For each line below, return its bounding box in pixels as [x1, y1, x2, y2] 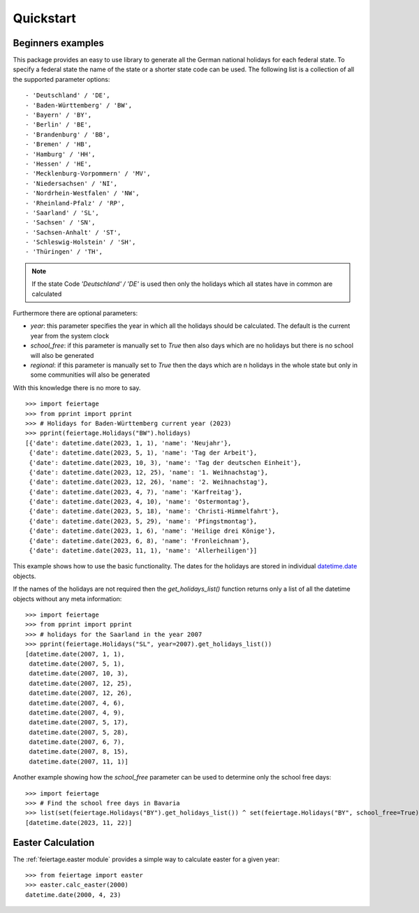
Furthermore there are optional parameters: [13, 309, 138, 317]
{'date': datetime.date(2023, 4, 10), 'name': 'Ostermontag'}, [29, 498, 251, 506]
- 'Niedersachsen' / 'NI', [25, 179, 118, 187]
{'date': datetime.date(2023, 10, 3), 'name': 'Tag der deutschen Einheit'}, [29, 459, 302, 466]
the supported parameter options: [13, 75, 110, 83]
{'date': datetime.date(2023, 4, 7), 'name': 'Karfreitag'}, [29, 488, 243, 496]
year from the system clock [30, 331, 110, 340]
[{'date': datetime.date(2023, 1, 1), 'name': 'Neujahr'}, [25, 439, 232, 447]
